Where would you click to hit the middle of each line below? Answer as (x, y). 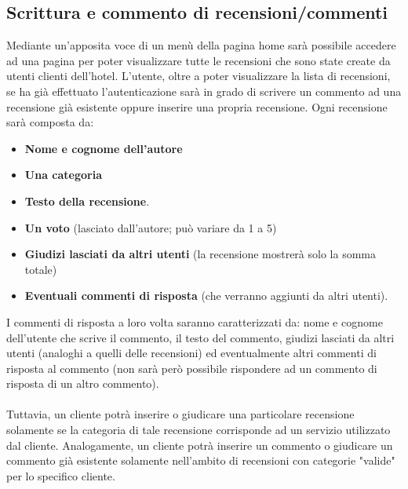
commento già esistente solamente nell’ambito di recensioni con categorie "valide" (201, 460)
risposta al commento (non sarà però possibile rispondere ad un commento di (192, 368)
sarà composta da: (50, 122)
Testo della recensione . (87, 201)
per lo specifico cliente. (61, 475)
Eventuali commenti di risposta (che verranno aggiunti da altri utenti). (206, 296)
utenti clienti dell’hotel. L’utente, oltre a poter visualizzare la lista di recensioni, (199, 76)
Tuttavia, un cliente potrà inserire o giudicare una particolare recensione (180, 414)
